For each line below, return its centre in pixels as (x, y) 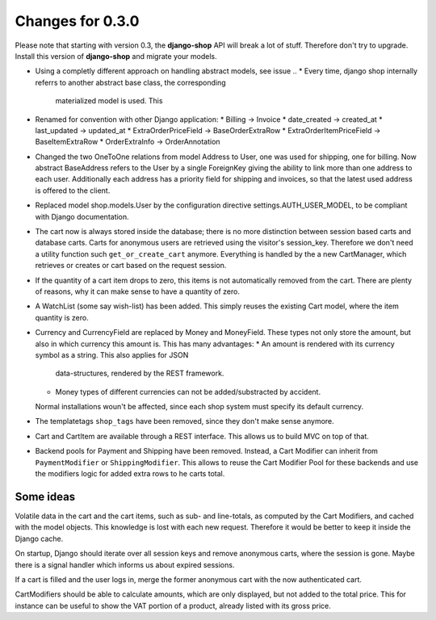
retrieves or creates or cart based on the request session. (131, 266)
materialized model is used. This (109, 101)
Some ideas (45, 496)
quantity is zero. (62, 317)
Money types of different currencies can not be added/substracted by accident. (188, 392)
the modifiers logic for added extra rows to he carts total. (130, 474)
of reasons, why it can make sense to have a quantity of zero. (137, 291)
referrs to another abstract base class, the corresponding (130, 82)
